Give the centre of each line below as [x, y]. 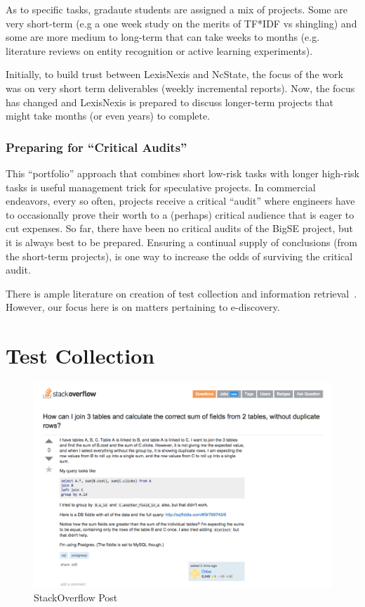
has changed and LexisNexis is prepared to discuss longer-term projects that [170, 102]
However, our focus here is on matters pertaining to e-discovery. [143, 307]
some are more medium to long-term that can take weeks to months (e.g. [163, 37]
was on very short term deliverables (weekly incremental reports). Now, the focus [180, 88]
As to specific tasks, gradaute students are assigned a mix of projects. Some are [177, 9]
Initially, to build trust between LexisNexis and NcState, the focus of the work [174, 74]
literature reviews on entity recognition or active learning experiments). [159, 50]
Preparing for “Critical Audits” [97, 147]
